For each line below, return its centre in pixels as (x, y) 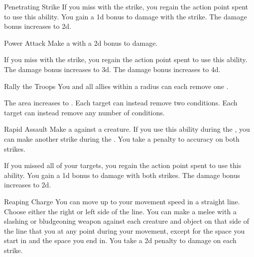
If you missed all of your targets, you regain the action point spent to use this (123, 165)
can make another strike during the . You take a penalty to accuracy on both (122, 138)
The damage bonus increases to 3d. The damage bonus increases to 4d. (112, 69)
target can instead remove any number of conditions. (84, 112)
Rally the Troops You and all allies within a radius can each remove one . (116, 86)
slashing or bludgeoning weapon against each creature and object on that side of (127, 221)
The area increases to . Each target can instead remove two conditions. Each (121, 103)
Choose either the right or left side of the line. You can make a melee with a (120, 211)
